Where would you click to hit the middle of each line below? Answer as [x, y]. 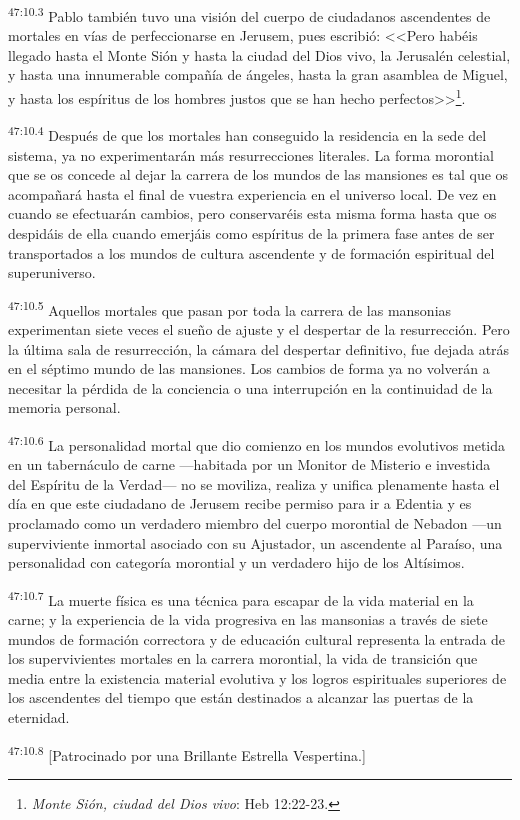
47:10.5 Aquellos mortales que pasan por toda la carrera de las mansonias [230, 308]
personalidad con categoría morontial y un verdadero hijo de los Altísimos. [236, 562]
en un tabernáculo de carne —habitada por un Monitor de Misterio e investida [249, 464]
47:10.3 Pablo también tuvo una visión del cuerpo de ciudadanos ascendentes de [249, 14]
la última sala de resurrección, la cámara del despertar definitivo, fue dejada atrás [259, 348]
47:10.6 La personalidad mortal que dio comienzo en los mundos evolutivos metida [257, 443]
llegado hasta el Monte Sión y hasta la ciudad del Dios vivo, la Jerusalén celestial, [259, 54]
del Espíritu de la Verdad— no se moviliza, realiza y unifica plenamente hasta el [254, 483]
